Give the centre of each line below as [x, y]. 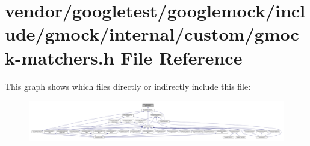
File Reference [181, 57]
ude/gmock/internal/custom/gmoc [152, 34]
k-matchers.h [60, 57]
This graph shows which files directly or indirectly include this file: [128, 86]
